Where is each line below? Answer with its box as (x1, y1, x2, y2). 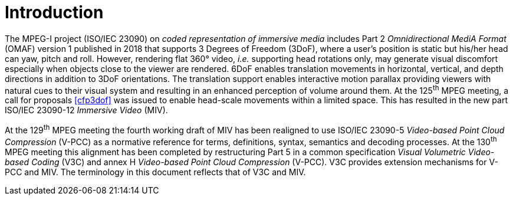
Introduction (5, 2, 104, 22)
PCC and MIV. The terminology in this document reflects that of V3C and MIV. (5, 166, 306, 177)
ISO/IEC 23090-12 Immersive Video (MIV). (5, 105, 168, 116)
